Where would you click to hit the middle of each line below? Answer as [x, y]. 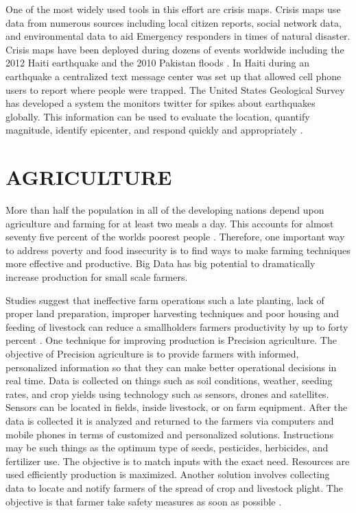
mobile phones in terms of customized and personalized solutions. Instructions [169, 434]
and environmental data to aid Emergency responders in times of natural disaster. [178, 36]
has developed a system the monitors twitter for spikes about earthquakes [161, 103]
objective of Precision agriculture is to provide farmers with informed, [152, 353]
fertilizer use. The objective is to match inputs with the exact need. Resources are [178, 461]
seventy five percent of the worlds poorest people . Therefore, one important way [175, 237]
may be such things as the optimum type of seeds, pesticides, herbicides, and [167, 448]
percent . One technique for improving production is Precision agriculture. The [171, 340]
